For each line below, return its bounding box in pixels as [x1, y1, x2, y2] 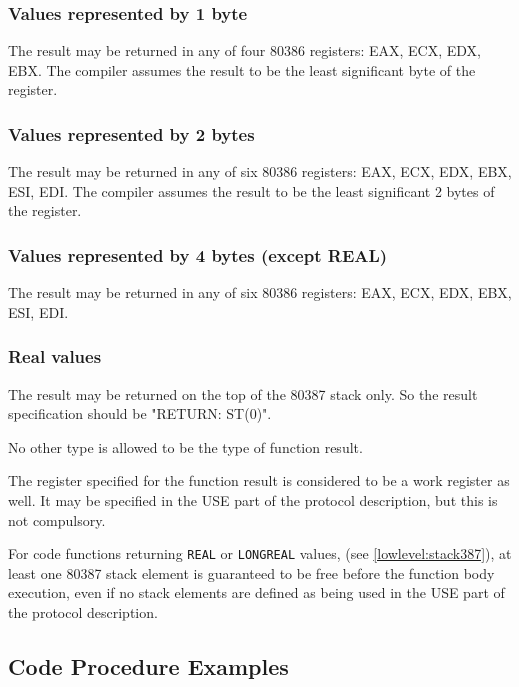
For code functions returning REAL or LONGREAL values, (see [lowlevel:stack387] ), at [8, 543, 512, 564]
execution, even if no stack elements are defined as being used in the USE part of [8, 582, 505, 603]
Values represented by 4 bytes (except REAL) [8, 242, 388, 267]
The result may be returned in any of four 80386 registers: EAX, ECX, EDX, [8, 40, 481, 61]
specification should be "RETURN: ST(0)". [8, 403, 272, 424]
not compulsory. [8, 509, 106, 530]
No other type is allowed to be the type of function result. [8, 436, 363, 457]
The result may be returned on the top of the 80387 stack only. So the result [8, 383, 478, 404]
